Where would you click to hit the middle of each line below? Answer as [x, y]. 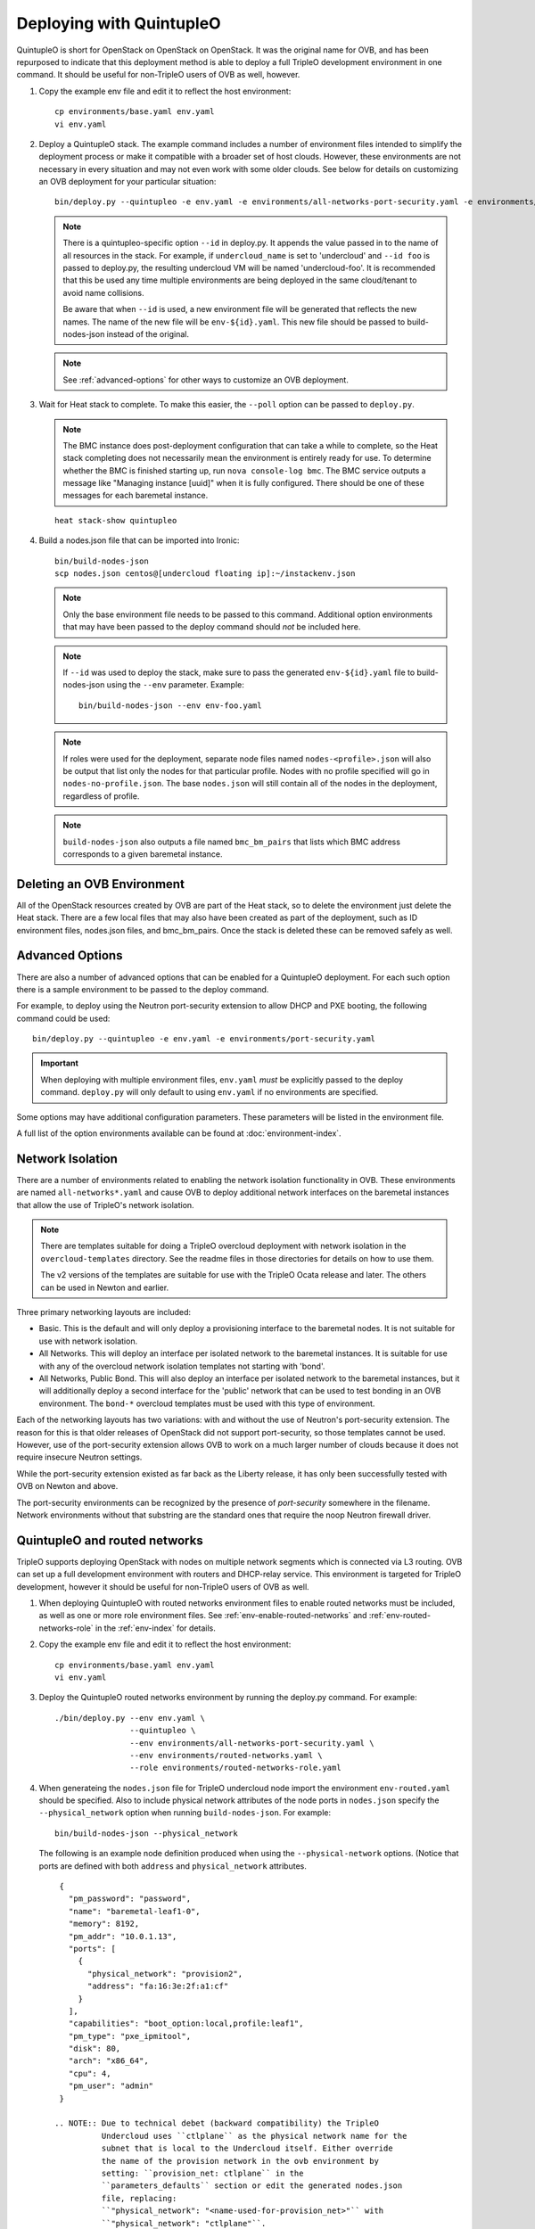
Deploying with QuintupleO [119, 23]
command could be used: [63, 1018]
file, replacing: [139, 2198]
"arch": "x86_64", [108, 2061]
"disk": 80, [95, 2049]
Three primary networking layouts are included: [104, 1312]
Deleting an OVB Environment [100, 884]
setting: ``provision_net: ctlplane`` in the [202, 2173]
